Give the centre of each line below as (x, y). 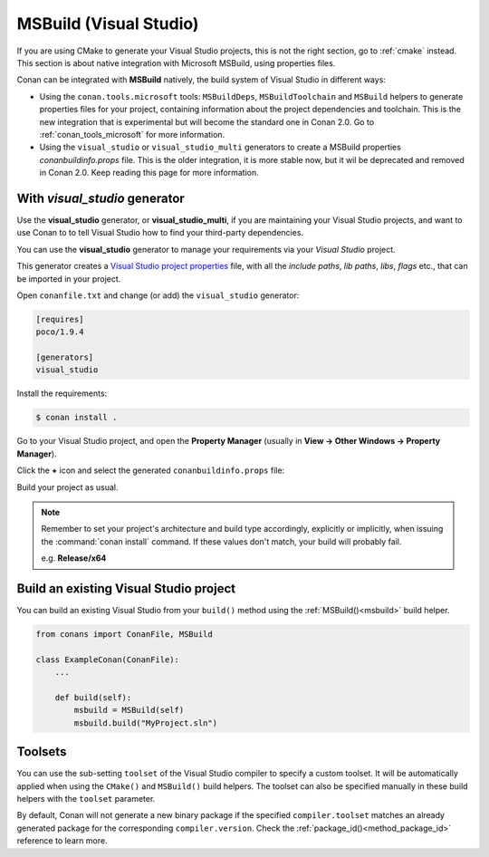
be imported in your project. (69, 279)
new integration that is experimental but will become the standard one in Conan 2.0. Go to (207, 121)
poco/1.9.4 (60, 332)
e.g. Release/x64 (74, 558)
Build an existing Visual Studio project (126, 588)
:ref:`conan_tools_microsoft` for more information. (132, 134)
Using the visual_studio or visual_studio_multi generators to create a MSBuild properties (221, 147)
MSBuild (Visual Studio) (108, 24)
